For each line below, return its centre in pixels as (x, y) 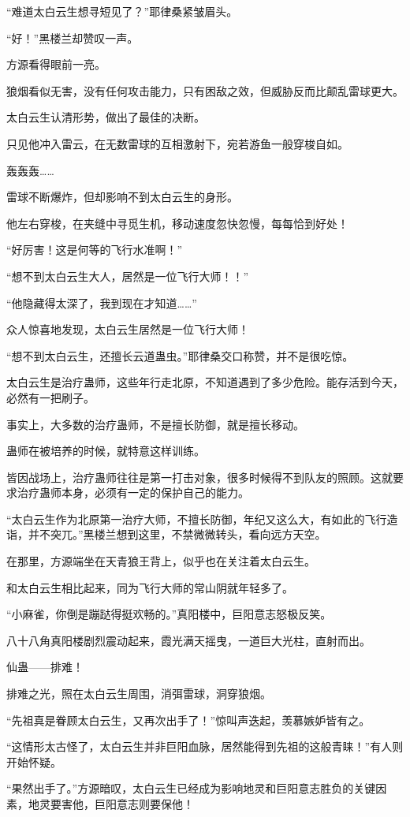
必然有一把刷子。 (50, 397)
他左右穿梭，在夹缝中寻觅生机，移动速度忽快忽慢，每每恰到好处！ (177, 223)
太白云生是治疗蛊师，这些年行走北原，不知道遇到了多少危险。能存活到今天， (205, 382)
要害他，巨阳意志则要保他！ (122, 804)
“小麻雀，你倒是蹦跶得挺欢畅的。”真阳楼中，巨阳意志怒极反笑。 (169, 614)
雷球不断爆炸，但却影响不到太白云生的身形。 (122, 197)
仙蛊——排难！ (45, 667)
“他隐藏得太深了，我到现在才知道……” (102, 302)
